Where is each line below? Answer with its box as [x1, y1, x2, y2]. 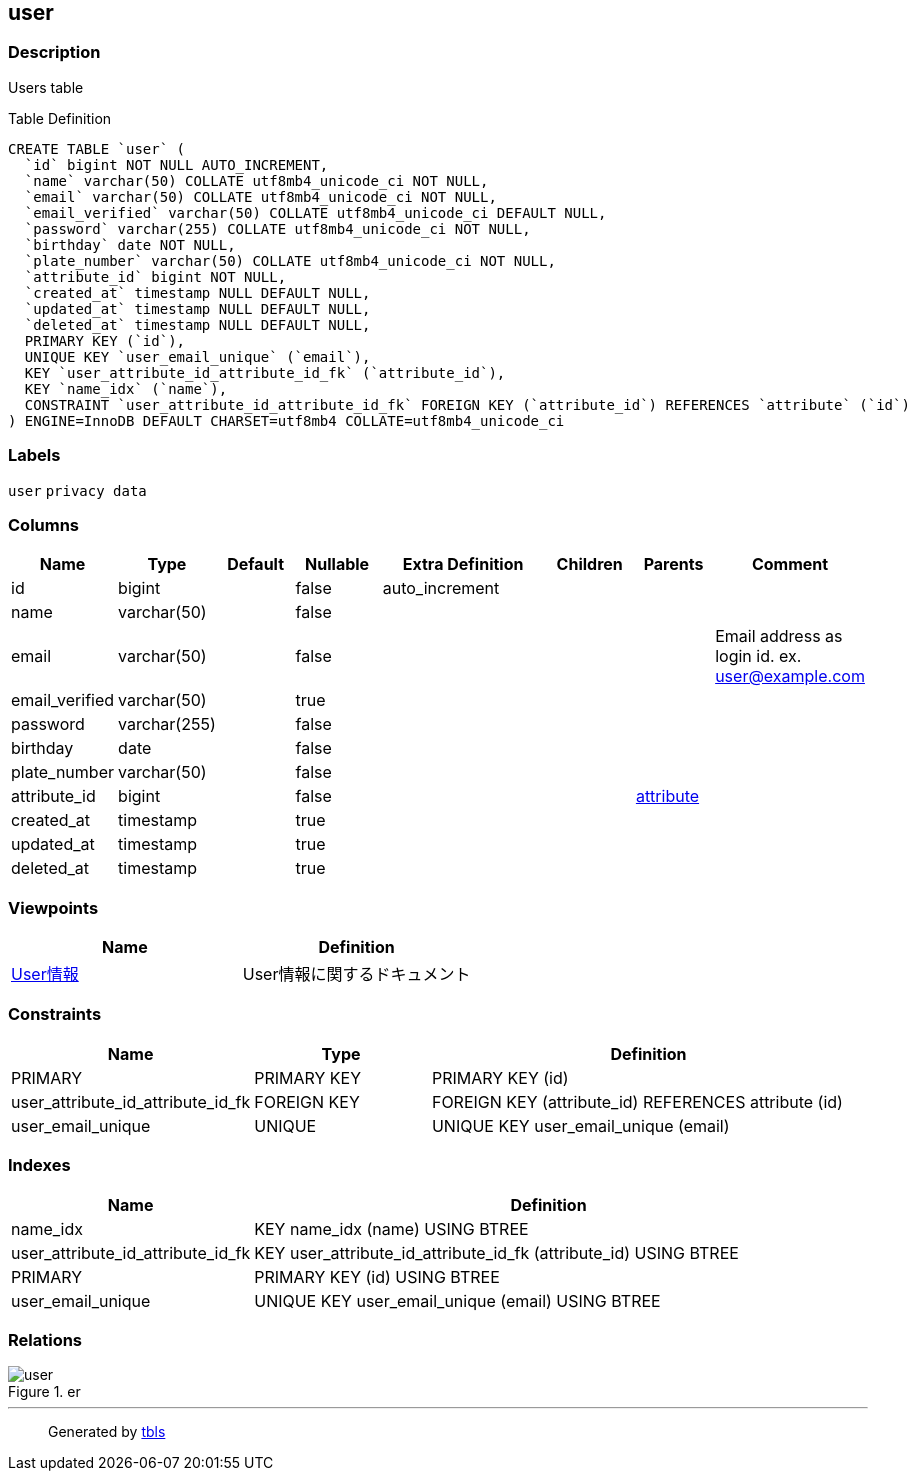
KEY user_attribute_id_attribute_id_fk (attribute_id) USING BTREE [254, 1242, 739, 1263]
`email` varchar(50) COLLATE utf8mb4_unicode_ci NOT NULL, [24, 188, 497, 205]
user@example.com [715, 666, 865, 687]
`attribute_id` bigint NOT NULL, [24, 268, 287, 285]
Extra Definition [402, 554, 524, 575]
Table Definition [8, 109, 112, 127]
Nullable [305, 554, 370, 575]
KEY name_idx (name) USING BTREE [254, 1218, 529, 1239]
